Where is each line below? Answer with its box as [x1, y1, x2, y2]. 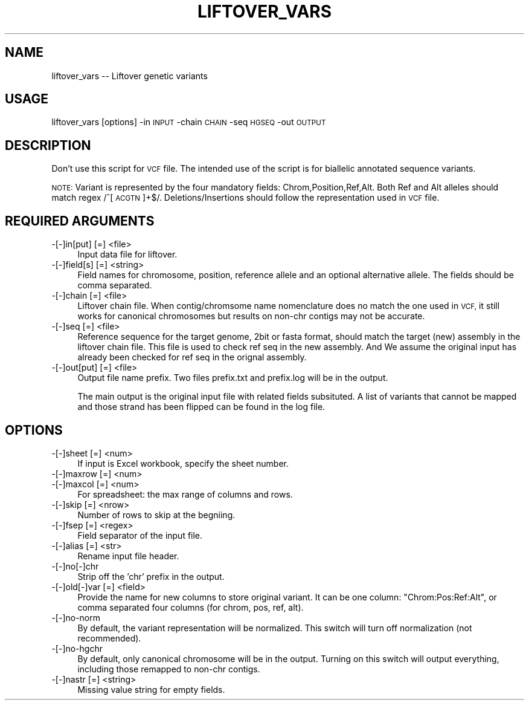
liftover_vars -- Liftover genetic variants [51, 70, 208, 81]
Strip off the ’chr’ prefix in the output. [77, 571, 225, 582]
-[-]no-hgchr [51, 643, 103, 654]
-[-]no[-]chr [51, 560, 99, 571]
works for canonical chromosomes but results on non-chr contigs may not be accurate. [77, 311, 425, 322]
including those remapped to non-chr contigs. [77, 663, 260, 674]
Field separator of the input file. [77, 530, 203, 541]
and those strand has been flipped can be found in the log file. [77, 401, 325, 412]
